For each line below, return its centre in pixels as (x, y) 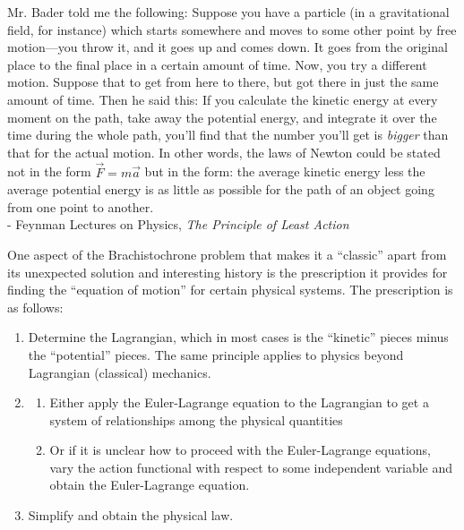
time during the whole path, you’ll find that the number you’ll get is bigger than (228, 135)
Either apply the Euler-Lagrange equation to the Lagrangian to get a (239, 402)
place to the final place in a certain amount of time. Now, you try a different (217, 64)
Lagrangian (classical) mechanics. (120, 372)
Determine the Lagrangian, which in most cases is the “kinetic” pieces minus (238, 337)
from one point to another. (81, 206)
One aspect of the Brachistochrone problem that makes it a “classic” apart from (227, 254)
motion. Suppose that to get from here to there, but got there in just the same (223, 82)
